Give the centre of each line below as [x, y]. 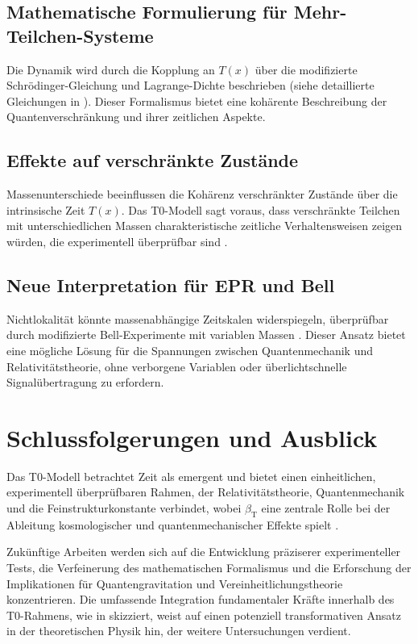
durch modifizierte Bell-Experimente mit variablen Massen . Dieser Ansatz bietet [206, 335]
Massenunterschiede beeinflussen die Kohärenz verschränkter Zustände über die [202, 194]
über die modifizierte [306, 69]
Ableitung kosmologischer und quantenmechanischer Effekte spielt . [173, 524]
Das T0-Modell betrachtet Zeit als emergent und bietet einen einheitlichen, [191, 476]
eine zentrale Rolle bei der [326, 508]
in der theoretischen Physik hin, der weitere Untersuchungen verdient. [179, 631]
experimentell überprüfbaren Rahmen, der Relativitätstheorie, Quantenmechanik [206, 492]
